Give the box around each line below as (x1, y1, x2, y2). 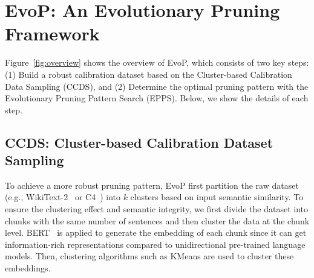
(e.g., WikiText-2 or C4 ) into (5, 191, 120, 203)
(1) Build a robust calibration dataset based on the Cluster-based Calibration (5, 68, 292, 80)
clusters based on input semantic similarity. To (130, 191, 304, 203)
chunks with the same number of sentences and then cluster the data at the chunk (5, 214, 310, 227)
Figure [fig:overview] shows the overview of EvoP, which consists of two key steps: (5, 56, 309, 69)
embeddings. (5, 262, 51, 274)
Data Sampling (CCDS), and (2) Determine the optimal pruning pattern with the (5, 80, 309, 92)
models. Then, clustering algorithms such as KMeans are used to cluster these (5, 250, 294, 262)
